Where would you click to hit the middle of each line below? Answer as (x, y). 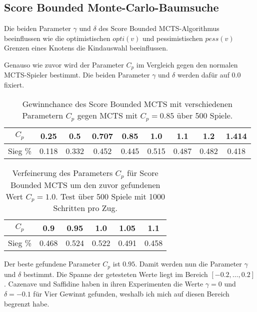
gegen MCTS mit (107, 115)
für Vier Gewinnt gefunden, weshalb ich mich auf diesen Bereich (131, 294)
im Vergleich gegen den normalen (187, 64)
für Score (142, 172)
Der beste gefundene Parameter (52, 264)
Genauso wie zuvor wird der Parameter (64, 64)
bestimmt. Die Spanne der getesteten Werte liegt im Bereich (115, 274)
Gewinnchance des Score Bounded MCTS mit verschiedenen (127, 103)
